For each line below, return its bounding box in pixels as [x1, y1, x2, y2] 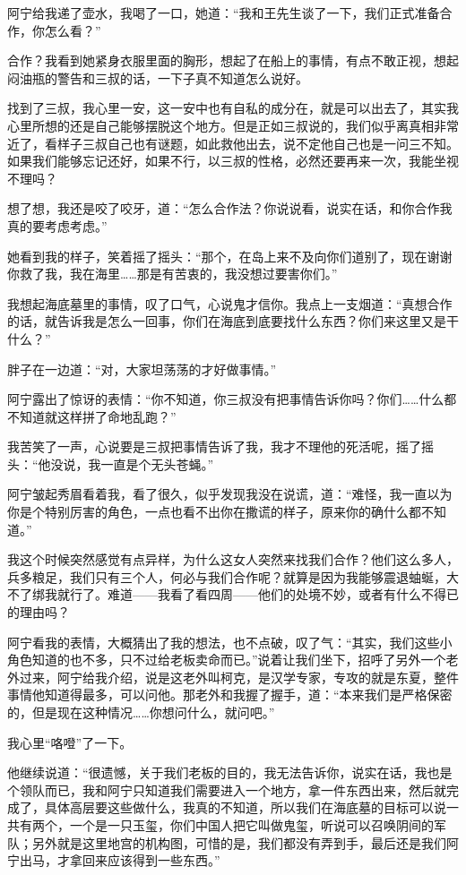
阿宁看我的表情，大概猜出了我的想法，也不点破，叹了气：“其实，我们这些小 [7, 632, 453, 651]
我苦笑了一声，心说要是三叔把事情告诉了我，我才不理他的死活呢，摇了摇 [7, 437, 434, 456]
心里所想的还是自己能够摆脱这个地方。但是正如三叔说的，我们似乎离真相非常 [7, 116, 459, 134]
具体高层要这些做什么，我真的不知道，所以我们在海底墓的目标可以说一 [44, 798, 459, 817]
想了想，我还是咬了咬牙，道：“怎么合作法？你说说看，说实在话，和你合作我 [7, 199, 453, 218]
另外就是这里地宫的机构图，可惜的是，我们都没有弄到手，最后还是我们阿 [31, 833, 459, 852]
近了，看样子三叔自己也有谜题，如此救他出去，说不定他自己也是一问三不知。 [7, 133, 459, 152]
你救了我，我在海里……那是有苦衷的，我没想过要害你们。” [7, 264, 338, 283]
